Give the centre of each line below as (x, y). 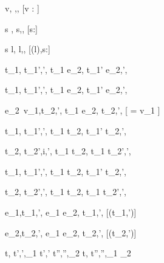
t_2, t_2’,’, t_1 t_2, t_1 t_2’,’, (66, 192)
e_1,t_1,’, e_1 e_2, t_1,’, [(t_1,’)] (71, 212)
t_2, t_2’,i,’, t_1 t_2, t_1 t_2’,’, (68, 151)
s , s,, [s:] (21, 28)
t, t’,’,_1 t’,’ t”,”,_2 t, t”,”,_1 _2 (68, 253)
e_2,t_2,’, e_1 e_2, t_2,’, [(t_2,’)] (71, 232)
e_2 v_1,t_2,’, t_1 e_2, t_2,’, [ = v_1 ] (83, 110)
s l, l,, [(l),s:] (28, 49)
